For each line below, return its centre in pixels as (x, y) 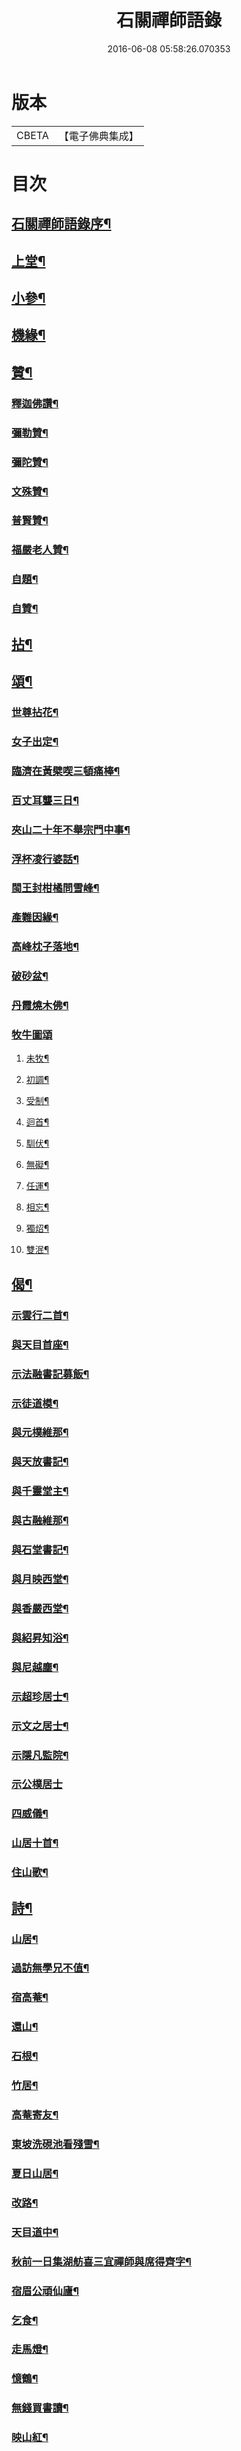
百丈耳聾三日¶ (45, 800)
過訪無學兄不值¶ (50, 1968)
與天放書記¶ (40, 1462)
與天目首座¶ (40, 1344)
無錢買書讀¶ (40, 2408)
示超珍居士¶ (40, 1696)
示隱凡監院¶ (40, 1755)
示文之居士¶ (40, 1726)
